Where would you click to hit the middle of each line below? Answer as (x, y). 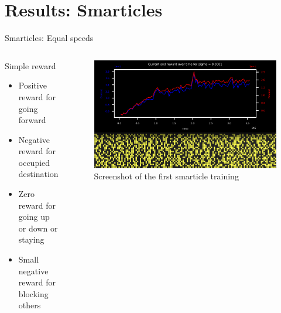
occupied (34, 162)
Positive (32, 85)
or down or (38, 228)
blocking (33, 293)
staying (31, 239)
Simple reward (30, 65)
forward (32, 120)
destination (38, 174)
